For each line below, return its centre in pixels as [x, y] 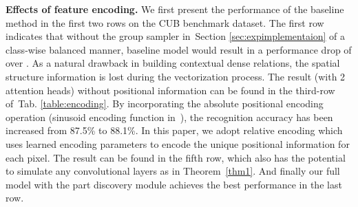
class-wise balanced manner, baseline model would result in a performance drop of [179, 49]
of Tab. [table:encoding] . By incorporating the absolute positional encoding [165, 103]
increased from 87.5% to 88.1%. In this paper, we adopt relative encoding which [174, 130]
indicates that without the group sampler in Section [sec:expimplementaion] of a [176, 36]
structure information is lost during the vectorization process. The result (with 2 [176, 76]
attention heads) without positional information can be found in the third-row [170, 90]
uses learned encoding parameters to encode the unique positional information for [178, 143]
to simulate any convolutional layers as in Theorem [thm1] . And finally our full [173, 171]
